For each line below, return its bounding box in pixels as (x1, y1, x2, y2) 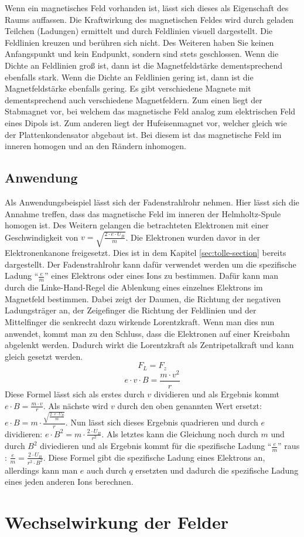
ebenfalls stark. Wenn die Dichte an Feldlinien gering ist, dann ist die (5, 70, 254, 83)
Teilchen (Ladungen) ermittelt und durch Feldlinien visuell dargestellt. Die (5, 25, 273, 37)
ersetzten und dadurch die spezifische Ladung (135, 464, 299, 476)
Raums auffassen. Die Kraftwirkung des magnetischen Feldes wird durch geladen (5, 13, 294, 25)
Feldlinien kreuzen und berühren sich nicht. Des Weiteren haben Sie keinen (5, 36, 274, 48)
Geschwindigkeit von (5, 231, 78, 243)
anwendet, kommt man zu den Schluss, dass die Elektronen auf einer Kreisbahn (5, 327, 290, 339)
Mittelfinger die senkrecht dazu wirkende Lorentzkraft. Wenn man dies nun (5, 316, 275, 328)
